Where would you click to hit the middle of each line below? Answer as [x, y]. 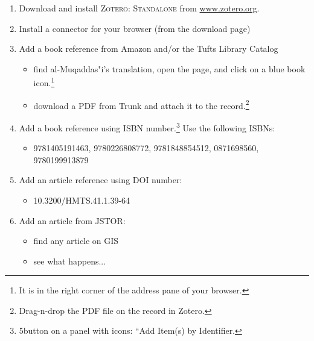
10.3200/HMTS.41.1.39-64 [82, 200]
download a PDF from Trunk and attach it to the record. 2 [141, 104]
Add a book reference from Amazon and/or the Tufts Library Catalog [149, 48]
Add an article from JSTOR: [72, 220]
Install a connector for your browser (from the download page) [135, 28]
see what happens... [70, 261]
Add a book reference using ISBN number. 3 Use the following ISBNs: [147, 127]
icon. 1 [44, 82]
